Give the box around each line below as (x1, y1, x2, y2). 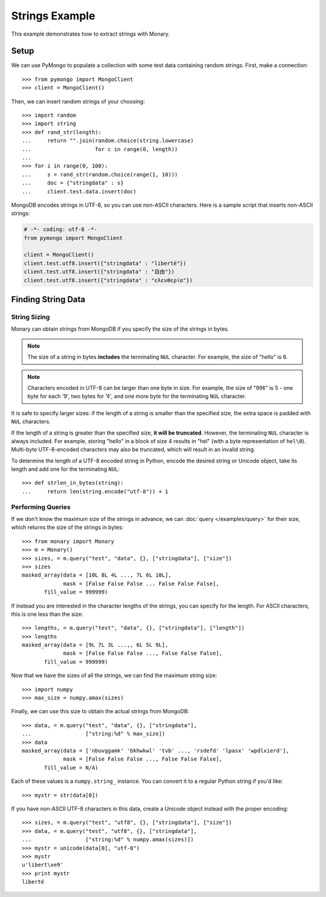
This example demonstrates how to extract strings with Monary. (11, 30, 170, 37)
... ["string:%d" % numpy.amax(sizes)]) (22, 836, 194, 843)
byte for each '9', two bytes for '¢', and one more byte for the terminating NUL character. (27, 393, 247, 400)
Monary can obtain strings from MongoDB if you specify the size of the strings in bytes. (11, 325, 229, 332)
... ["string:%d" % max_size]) (22, 730, 165, 737)
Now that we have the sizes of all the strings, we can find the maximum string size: (11, 672, 217, 679)
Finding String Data (11, 294, 86, 305)
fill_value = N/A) (44, 764, 99, 771)
